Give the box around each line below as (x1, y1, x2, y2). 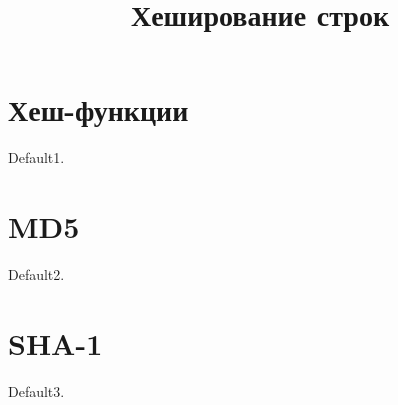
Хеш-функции (8, 89, 189, 130)
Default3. (8, 380, 65, 401)
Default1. (8, 147, 65, 168)
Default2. (8, 264, 65, 285)
